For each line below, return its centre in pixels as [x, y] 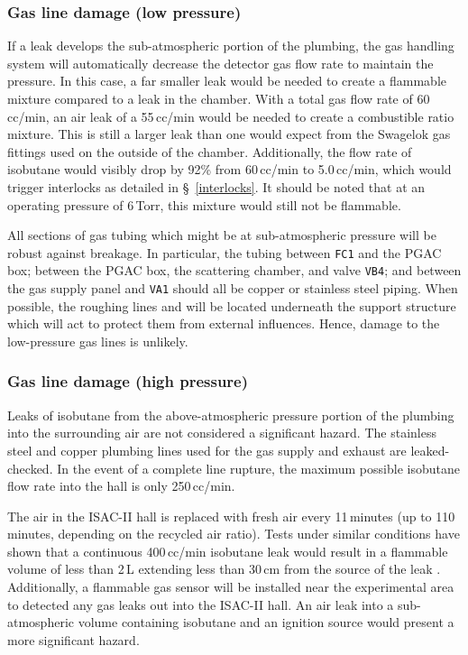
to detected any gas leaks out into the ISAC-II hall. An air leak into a [201, 604]
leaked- [430, 450]
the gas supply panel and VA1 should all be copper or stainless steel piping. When [233, 288]
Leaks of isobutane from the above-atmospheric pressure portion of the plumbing [231, 415]
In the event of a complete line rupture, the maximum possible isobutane [258, 468]
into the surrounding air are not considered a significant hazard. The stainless [222, 433]
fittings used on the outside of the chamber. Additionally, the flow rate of [210, 151]
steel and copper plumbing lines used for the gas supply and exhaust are [207, 450]
